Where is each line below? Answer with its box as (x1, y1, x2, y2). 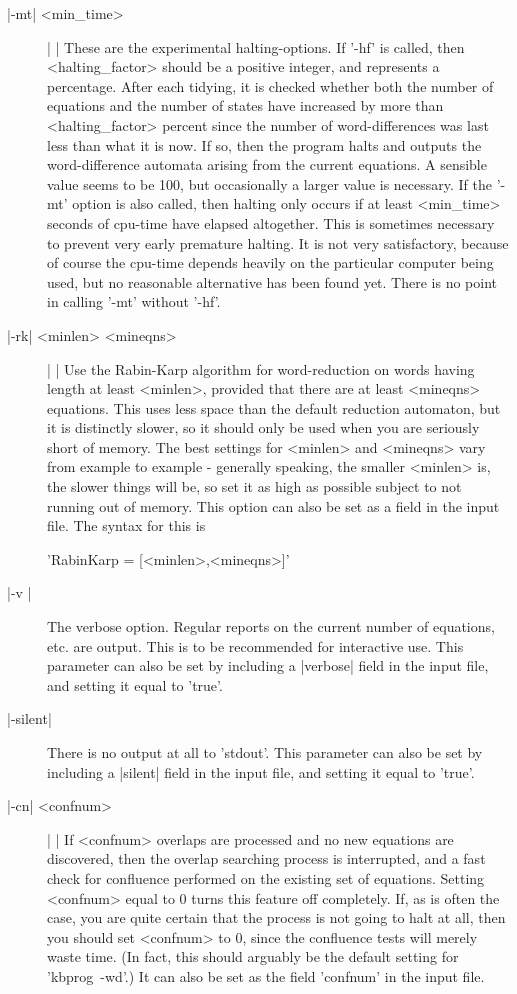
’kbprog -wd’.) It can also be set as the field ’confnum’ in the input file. (47, 965, 485, 986)
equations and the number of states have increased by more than (47, 95, 444, 116)
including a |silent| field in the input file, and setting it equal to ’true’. (47, 761, 475, 782)
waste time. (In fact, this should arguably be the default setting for (47, 946, 459, 967)
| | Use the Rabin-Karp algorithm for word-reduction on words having (47, 358, 475, 379)
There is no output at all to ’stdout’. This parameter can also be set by (47, 742, 483, 762)
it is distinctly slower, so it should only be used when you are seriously (47, 417, 480, 438)
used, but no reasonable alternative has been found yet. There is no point (47, 271, 498, 292)
